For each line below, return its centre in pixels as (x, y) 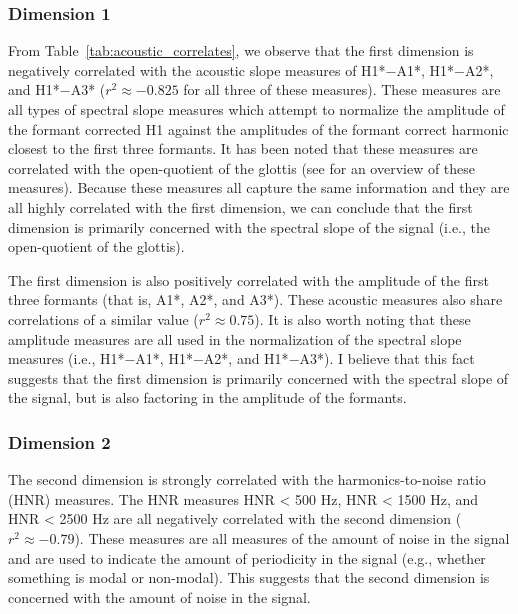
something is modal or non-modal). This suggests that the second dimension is (249, 577)
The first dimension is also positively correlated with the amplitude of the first (248, 279)
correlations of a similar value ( (103, 318)
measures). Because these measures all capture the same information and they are (259, 187)
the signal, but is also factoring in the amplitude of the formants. (207, 397)
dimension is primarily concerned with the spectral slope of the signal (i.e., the (249, 226)
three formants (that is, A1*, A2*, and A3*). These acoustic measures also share (255, 299)
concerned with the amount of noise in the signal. (159, 596)
